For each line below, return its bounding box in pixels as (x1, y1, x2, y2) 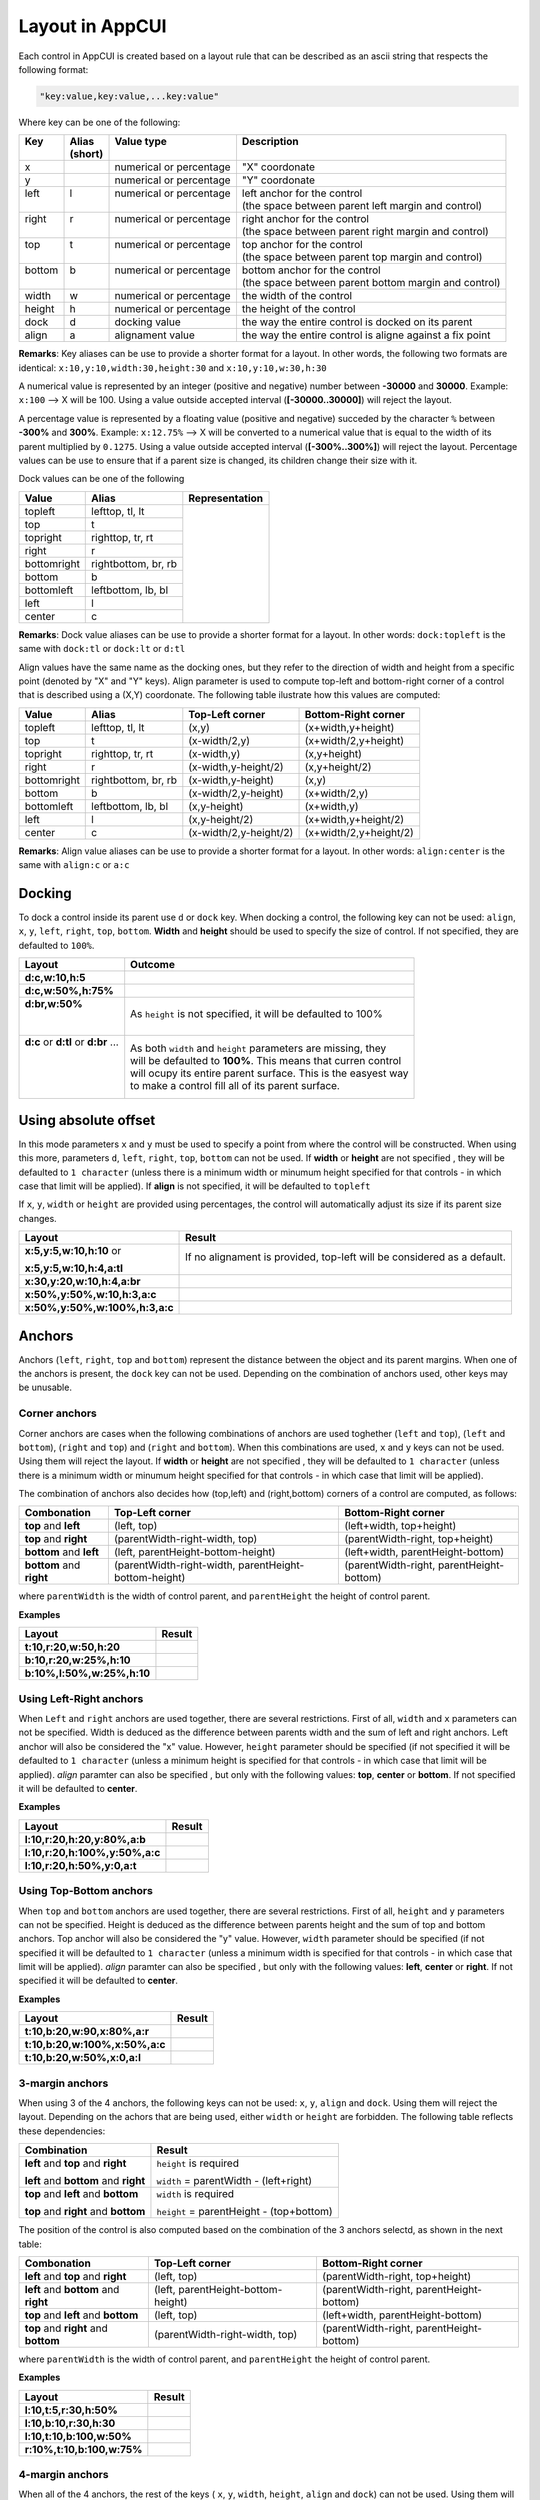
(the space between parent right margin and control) (241, 225, 489, 239)
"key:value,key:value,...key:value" (39, 90, 220, 102)
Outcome (130, 958, 175, 972)
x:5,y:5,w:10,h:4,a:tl (24, 1261, 124, 1275)
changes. (18, 1212, 57, 1224)
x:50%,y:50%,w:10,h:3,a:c (24, 1288, 157, 1302)
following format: (18, 63, 89, 75)
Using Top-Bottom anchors (18, 1884, 154, 1898)
